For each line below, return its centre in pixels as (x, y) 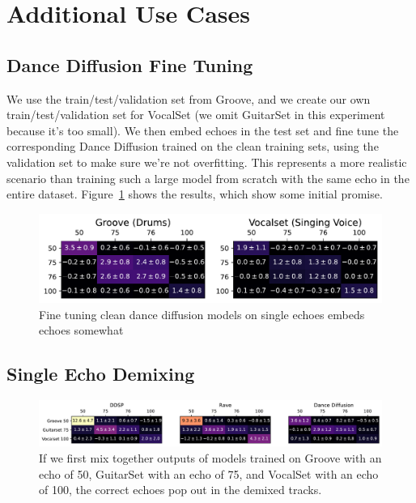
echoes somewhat (81, 330)
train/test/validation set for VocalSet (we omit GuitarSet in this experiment (196, 115)
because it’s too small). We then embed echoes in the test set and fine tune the (203, 130)
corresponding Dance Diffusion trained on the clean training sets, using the (193, 146)
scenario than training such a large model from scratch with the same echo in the (208, 178)
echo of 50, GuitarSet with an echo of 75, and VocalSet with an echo (209, 473)
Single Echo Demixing (101, 374)
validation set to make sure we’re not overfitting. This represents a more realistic (207, 162)
